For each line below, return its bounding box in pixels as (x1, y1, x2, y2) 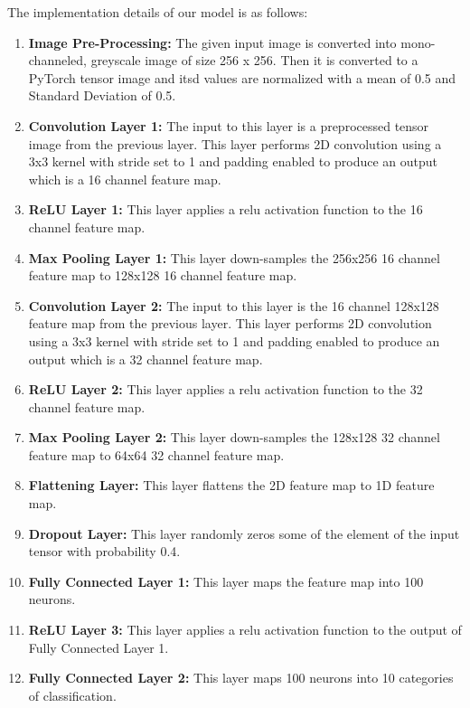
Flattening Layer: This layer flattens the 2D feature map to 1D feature (28, 476, 435, 495)
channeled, (28, 51, 87, 70)
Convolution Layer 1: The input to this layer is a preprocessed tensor (28, 116, 429, 135)
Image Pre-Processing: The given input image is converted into (28, 33, 397, 52)
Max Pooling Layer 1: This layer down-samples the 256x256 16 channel (28, 248, 440, 267)
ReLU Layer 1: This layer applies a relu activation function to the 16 (28, 200, 423, 219)
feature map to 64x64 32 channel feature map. (28, 445, 285, 464)
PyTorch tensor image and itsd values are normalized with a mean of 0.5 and (28, 68, 456, 87)
